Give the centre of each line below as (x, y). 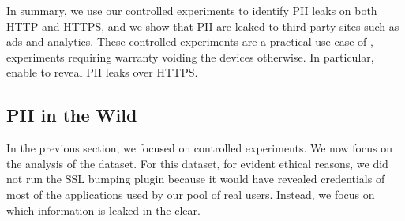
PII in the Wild (72, 115)
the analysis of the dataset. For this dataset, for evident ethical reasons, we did (197, 163)
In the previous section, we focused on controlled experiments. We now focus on (199, 148)
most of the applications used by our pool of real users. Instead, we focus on (191, 194)
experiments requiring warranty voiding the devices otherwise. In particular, (190, 56)
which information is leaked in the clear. (103, 210)
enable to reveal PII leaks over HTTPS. (102, 72)
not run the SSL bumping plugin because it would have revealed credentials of (196, 179)
